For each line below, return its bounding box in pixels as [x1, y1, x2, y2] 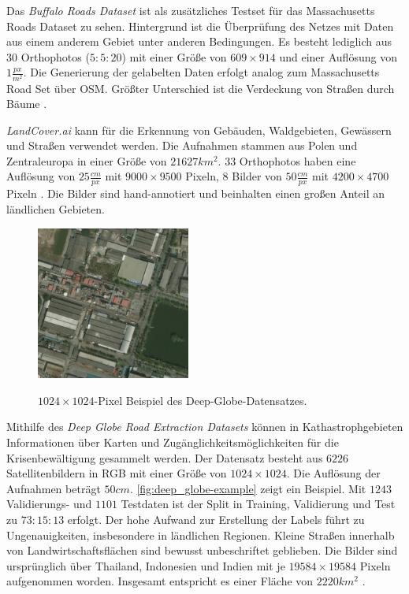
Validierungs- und [6, 496, 92, 512]
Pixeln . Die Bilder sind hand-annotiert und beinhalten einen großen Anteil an [6, 185, 385, 202]
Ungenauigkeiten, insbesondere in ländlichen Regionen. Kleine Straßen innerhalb [6, 526, 395, 543]
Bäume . [6, 95, 47, 112]
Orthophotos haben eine [239, 152, 356, 169]
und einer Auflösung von [279, 48, 397, 65]
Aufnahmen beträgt [6, 480, 101, 496]
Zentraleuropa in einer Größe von [6, 152, 167, 169]
